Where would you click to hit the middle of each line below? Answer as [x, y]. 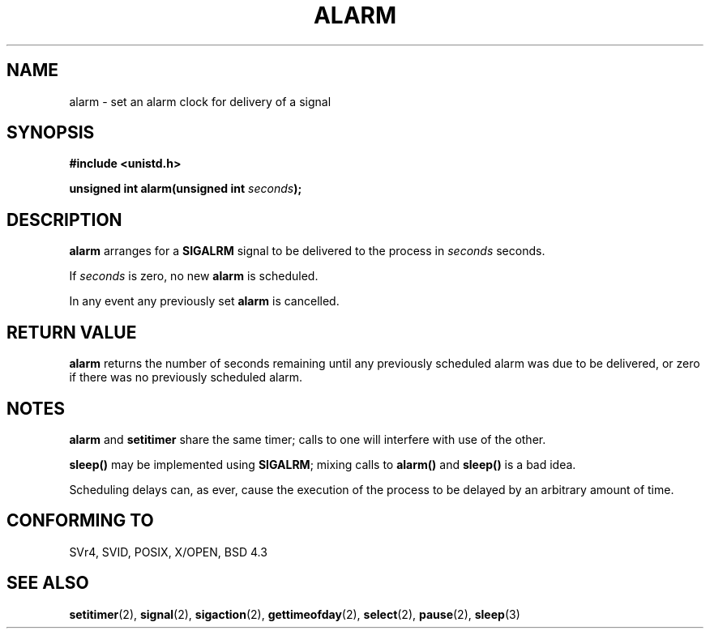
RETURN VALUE [72, 332]
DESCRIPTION [64, 219]
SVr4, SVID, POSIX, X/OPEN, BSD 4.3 [168, 552]
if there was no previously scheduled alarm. [186, 377]
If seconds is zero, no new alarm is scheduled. [194, 276]
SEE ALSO [48, 583]
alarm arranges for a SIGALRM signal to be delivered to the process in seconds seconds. [307, 251]
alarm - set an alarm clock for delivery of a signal [200, 101]
